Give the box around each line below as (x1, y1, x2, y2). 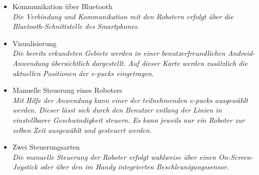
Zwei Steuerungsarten (12, 142, 80, 152)
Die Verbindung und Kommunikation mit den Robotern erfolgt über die (12, 11, 234, 21)
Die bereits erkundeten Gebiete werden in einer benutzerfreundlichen (12, 48, 225, 58)
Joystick (12, 161, 38, 172)
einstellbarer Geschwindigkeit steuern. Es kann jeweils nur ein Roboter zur (12, 114, 245, 125)
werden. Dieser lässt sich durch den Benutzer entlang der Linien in (12, 104, 222, 115)
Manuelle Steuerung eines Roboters (12, 85, 123, 95)
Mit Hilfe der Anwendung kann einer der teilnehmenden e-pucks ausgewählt (12, 94, 248, 105)
